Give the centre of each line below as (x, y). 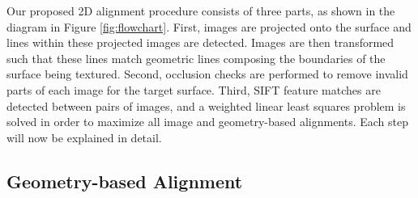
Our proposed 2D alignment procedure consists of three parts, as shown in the (201, 11)
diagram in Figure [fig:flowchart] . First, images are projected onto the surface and (209, 26)
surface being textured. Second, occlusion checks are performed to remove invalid (207, 74)
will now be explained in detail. (84, 137)
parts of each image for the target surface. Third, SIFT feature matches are (194, 89)
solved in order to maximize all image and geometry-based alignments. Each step (208, 122)
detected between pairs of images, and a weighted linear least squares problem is (206, 105)
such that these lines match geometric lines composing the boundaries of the (196, 58)
